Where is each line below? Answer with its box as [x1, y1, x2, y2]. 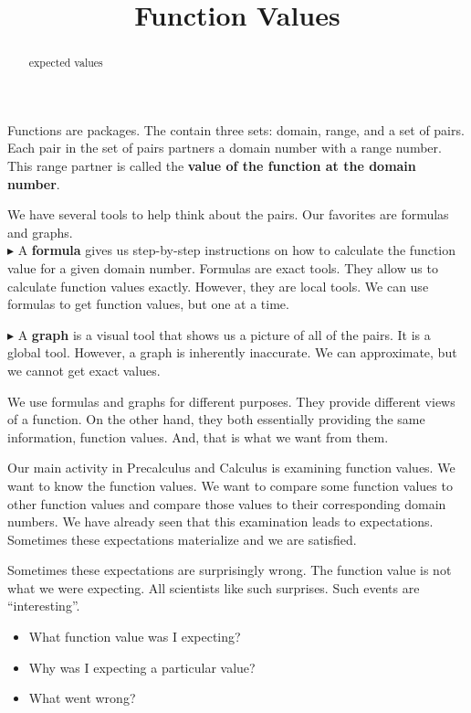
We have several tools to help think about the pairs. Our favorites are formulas [7, 205, 449, 224]
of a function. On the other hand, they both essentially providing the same [7, 410, 425, 429]
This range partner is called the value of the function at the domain [7, 156, 416, 176]
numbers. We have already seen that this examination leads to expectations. [7, 512, 434, 531]
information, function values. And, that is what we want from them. [7, 427, 389, 446]
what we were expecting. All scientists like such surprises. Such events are [7, 578, 420, 597]
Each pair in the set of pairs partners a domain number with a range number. [7, 138, 442, 157]
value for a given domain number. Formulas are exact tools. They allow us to [7, 258, 438, 277]
